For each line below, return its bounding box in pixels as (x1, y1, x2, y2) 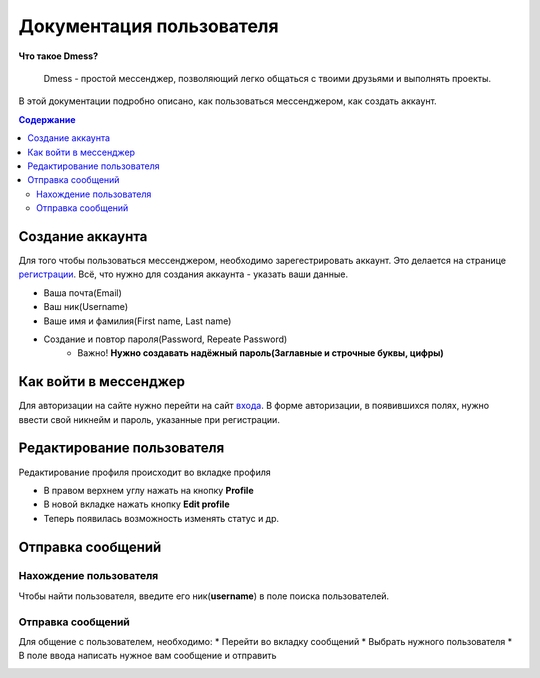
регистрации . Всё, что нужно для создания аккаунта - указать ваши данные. (18, 268, 349, 280)
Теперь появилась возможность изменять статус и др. (43, 512, 280, 524)
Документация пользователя (18, 15, 279, 37)
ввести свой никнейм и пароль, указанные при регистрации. (18, 413, 280, 425)
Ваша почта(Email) (43, 286, 122, 299)
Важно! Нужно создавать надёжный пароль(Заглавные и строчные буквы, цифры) (77, 347, 444, 359)
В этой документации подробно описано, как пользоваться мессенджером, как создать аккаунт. (18, 95, 437, 107)
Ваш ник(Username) (43, 301, 129, 313)
